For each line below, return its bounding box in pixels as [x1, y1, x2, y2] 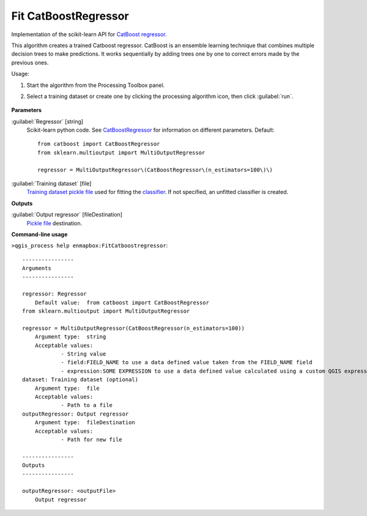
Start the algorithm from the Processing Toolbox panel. [26, 81, 165, 89]
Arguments [22, 265, 51, 272]
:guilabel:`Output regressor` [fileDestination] [11, 211, 122, 219]
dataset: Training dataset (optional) [22, 376, 139, 383]
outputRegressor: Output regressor [22, 410, 129, 417]
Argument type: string [34, 334, 106, 340]
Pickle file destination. [26, 219, 83, 226]
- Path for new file [61, 436, 122, 443]
